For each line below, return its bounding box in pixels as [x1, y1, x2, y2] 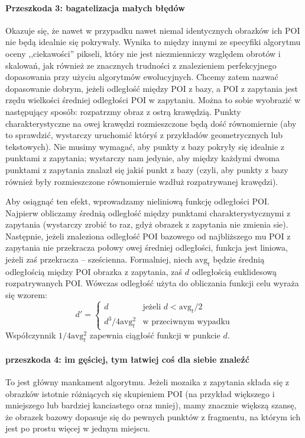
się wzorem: [5, 289, 47, 301]
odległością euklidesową [192, 265, 277, 277]
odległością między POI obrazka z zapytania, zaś [5, 265, 183, 277]
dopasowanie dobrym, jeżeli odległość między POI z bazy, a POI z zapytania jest [5, 82, 298, 94]
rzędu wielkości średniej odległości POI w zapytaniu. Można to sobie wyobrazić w [5, 94, 301, 106]
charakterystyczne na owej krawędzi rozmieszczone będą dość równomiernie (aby [5, 117, 297, 129]
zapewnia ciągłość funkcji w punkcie [89, 329, 220, 341]
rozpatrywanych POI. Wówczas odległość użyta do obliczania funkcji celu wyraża [5, 277, 299, 289]
